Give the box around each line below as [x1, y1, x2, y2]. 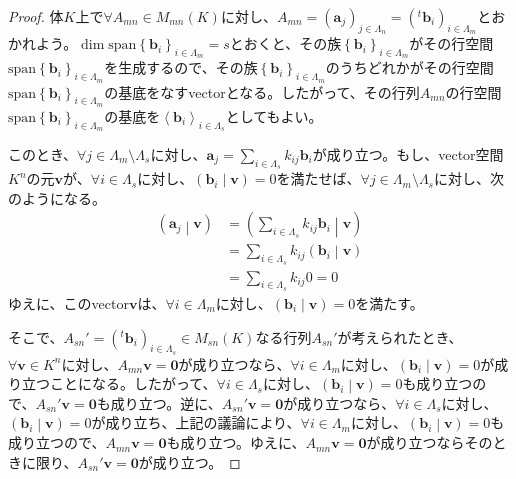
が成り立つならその [366, 432, 493, 453]
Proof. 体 [8, 6, 64, 26]
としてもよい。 [225, 105, 323, 126]
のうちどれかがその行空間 [325, 57, 494, 78]
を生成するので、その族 [104, 57, 258, 78]
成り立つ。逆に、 [110, 392, 222, 413]
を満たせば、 [276, 168, 361, 189]
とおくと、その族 [229, 33, 342, 54]
